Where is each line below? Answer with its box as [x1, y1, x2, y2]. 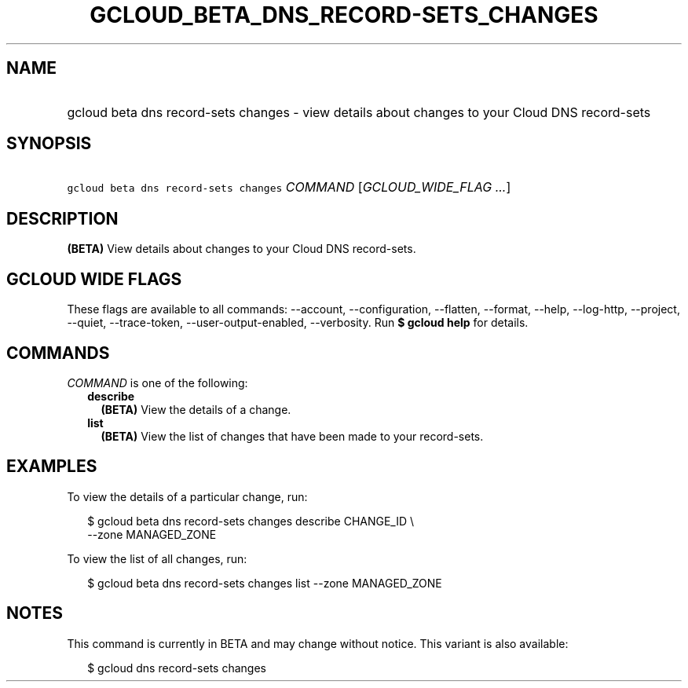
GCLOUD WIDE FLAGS [6, 269, 182, 289]
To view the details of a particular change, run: [67, 489, 308, 503]
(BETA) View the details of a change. [101, 402, 291, 416]
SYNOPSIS [6, 134, 92, 154]
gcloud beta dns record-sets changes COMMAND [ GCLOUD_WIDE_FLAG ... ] [67, 179, 511, 196]
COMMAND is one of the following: [67, 375, 248, 390]
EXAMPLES [6, 456, 97, 477]
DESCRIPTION [6, 208, 119, 229]
